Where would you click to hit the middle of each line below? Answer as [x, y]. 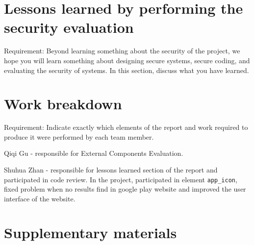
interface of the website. [40, 198]
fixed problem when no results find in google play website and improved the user [125, 189]
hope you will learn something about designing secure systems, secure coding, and [127, 60]
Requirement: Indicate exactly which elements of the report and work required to [126, 127]
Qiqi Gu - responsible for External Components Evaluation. [94, 153]
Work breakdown [63, 104]
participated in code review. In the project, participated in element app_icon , [121, 179]
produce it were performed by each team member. [79, 136]
